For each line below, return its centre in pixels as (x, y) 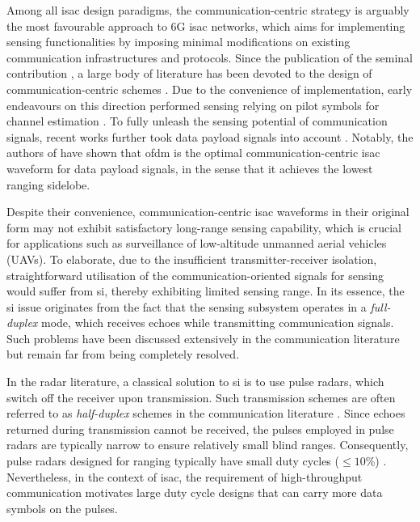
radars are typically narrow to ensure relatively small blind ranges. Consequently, (208, 445)
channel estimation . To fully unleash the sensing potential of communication (197, 121)
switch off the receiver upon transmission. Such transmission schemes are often (201, 397)
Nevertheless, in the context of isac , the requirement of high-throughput (185, 476)
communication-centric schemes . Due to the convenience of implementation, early (210, 89)
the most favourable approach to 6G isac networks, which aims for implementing (206, 25)
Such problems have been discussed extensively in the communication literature (203, 338)
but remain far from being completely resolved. (123, 354)
